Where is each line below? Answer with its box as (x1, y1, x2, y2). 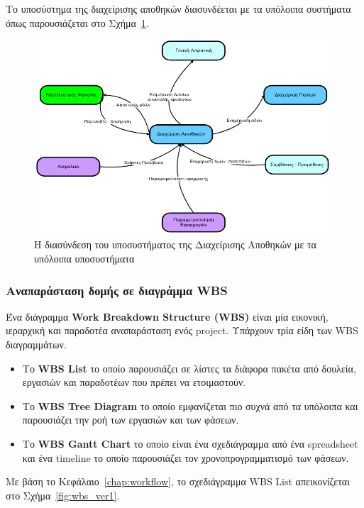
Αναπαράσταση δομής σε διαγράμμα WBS (6, 281, 228, 299)
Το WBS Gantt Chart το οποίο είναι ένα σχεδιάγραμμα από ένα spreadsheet (22, 436, 358, 451)
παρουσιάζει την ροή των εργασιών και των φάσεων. (22, 412, 239, 427)
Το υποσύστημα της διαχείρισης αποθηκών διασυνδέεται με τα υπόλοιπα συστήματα (6, 1, 351, 16)
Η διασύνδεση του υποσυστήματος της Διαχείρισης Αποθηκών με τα (34, 237, 316, 252)
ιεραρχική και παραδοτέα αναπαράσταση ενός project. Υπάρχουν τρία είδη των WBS (6, 323, 358, 338)
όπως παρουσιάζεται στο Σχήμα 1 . (6, 15, 149, 30)
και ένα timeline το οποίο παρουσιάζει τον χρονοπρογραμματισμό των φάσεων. (22, 450, 349, 465)
